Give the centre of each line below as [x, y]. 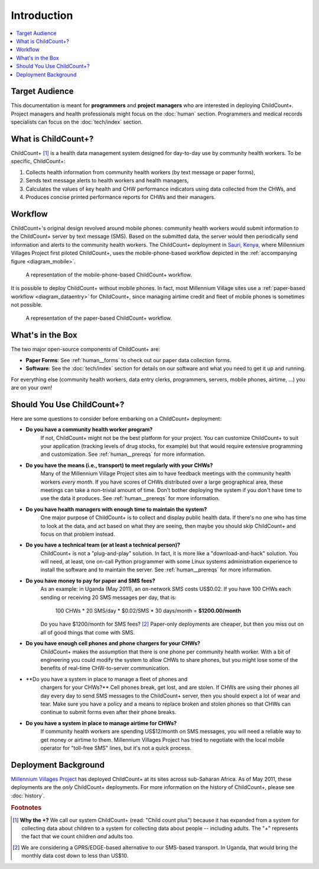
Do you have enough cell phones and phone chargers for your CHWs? [113, 643]
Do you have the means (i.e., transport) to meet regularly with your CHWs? [119, 465]
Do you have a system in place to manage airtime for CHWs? [101, 723]
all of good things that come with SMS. [88, 632]
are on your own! [32, 387]
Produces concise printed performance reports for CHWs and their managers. [121, 197]
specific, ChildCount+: [38, 161]
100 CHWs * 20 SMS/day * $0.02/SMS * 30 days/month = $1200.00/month [148, 611]
